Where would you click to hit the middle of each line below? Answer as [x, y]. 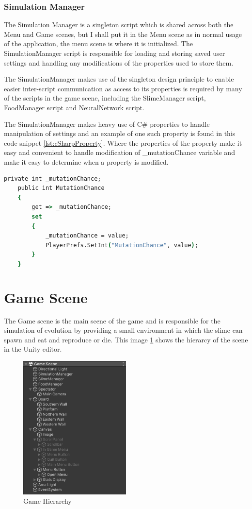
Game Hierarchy [47, 501]
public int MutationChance [61, 188]
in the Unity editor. [33, 349]
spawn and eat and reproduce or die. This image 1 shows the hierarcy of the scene [126, 339]
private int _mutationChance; [53, 178]
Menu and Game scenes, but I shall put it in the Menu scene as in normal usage [123, 34]
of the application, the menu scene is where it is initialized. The [98, 43]
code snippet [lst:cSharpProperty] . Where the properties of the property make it [123, 143]
